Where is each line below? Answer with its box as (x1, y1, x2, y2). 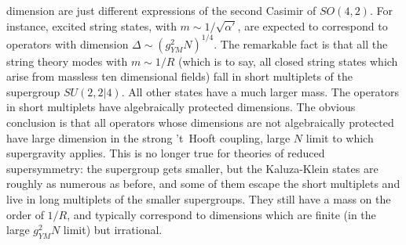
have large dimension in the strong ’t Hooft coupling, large (6, 129, 291, 146)
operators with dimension (6, 35, 129, 52)
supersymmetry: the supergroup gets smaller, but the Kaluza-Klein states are (6, 160, 379, 176)
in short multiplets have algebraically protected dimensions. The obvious (6, 99, 356, 115)
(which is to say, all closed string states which (178, 52, 398, 69)
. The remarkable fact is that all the (214, 35, 388, 52)
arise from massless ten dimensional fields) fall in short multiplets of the (6, 68, 353, 85)
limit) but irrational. (63, 222, 163, 238)
